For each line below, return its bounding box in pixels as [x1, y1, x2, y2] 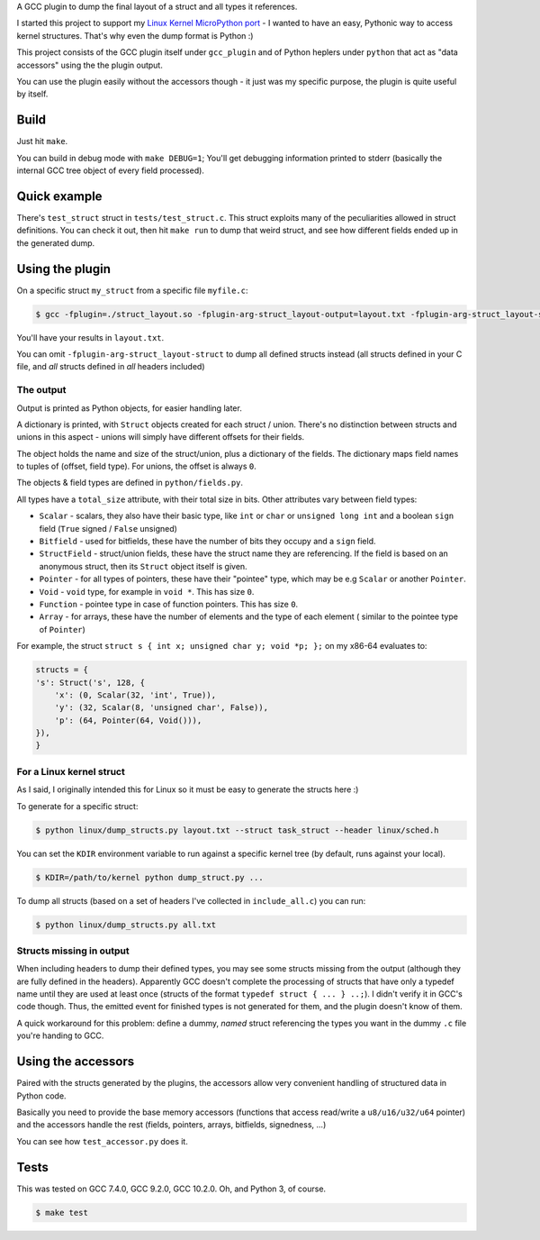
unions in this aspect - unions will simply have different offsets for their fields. [16, 432, 305, 442]
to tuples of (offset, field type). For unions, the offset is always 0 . [16, 460, 256, 472]
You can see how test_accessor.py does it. [16, 1135, 188, 1146]
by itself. [16, 88, 49, 99]
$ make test [35, 1208, 89, 1217]
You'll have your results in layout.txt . [16, 332, 165, 342]
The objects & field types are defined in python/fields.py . [16, 478, 243, 488]
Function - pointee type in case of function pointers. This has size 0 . [39, 598, 299, 609]
